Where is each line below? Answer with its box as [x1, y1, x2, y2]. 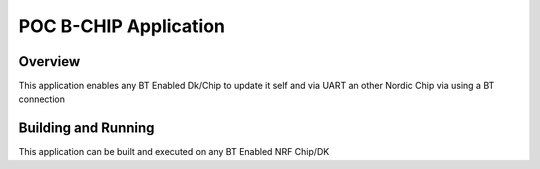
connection [18, 93, 65, 105]
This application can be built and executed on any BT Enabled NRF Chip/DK [18, 146, 330, 158]
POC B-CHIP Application [18, 15, 225, 37]
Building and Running [18, 120, 155, 137]
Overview [18, 53, 81, 70]
